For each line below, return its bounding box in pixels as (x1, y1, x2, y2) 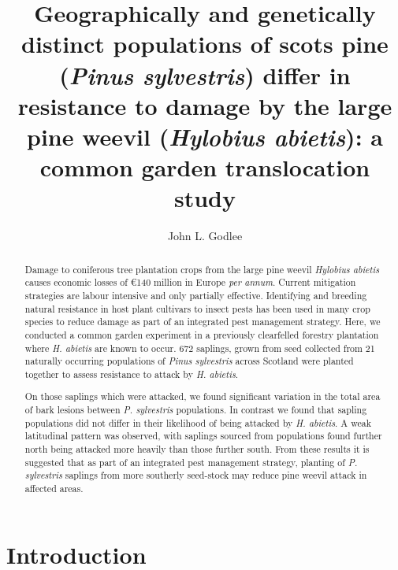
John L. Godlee (167, 228, 243, 244)
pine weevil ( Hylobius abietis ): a (27, 120, 383, 153)
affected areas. (24, 482, 84, 495)
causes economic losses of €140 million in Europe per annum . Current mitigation (24, 276, 356, 289)
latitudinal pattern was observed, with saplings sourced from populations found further (24, 429, 382, 442)
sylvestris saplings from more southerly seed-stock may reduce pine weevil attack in (24, 468, 367, 482)
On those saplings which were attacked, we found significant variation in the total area (24, 390, 381, 403)
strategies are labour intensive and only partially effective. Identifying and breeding (24, 288, 367, 302)
